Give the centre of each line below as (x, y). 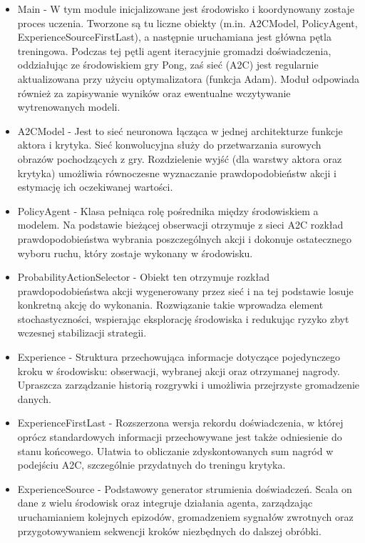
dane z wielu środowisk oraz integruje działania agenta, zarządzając (165, 503)
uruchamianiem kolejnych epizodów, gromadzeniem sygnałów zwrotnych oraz (185, 517)
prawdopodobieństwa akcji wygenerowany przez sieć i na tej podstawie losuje (185, 290)
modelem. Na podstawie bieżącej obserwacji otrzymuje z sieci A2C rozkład (180, 225)
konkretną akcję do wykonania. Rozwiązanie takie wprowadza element (170, 305)
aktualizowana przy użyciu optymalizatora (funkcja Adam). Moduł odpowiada (189, 78)
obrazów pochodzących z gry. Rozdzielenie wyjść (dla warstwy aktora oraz (180, 158)
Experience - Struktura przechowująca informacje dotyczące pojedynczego (179, 357)
